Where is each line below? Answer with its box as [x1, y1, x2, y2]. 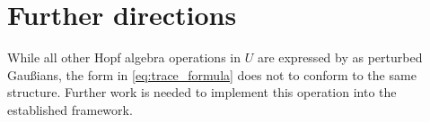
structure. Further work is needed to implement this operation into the [7, 83, 397, 102]
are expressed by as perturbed [257, 48, 423, 67]
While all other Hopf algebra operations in [7, 48, 241, 67]
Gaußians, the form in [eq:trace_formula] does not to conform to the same [7, 65, 417, 84]
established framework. [7, 100, 133, 118]
